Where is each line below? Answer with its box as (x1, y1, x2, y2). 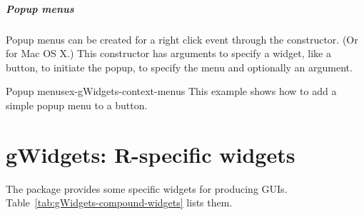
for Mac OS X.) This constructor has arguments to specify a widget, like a (6, 46, 331, 61)
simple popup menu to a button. (6, 97, 148, 112)
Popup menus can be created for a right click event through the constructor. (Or (6, 31, 358, 46)
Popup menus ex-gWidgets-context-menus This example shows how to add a (6, 84, 337, 99)
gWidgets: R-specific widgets (6, 139, 295, 169)
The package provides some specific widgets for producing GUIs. (6, 181, 288, 196)
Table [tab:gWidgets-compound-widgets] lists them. (6, 195, 233, 210)
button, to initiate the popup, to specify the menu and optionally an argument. (6, 59, 353, 74)
